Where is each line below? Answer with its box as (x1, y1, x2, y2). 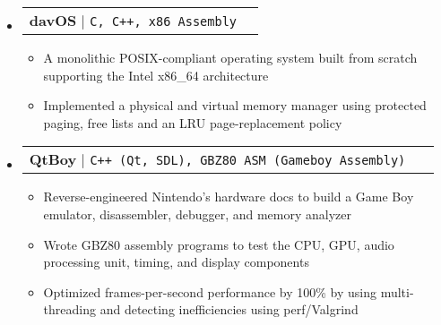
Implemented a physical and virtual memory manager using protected (43, 96, 427, 115)
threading (43, 300, 96, 319)
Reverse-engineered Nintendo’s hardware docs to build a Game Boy (43, 187, 414, 206)
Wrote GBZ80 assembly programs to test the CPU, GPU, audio (43, 235, 394, 253)
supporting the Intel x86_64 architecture (43, 65, 269, 84)
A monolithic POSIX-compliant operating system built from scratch (43, 48, 418, 66)
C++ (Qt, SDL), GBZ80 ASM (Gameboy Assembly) (90, 153, 406, 168)
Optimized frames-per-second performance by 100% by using (43, 282, 376, 301)
